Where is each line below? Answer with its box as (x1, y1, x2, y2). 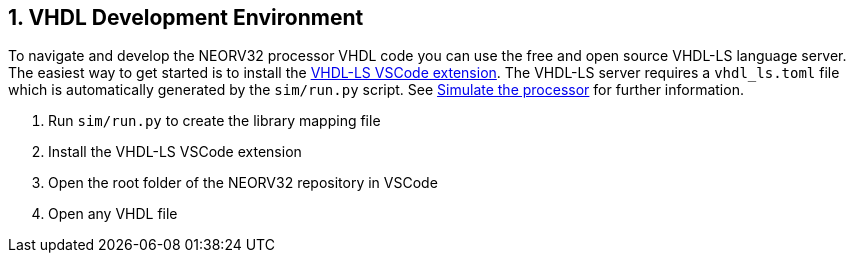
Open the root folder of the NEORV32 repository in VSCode (48, 174, 438, 192)
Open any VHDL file (48, 205, 178, 223)
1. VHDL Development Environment (8, 5, 364, 30)
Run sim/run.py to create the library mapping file (48, 112, 381, 130)
